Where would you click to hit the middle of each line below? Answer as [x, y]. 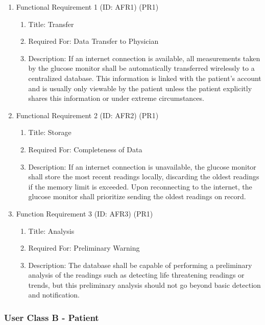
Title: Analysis [51, 231]
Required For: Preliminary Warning [84, 248]
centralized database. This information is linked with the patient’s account [145, 78]
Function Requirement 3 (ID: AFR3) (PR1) [85, 213]
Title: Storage [50, 132]
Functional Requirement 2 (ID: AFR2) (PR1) [87, 115]
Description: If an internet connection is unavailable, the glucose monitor [142, 166]
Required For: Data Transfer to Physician [93, 41]
